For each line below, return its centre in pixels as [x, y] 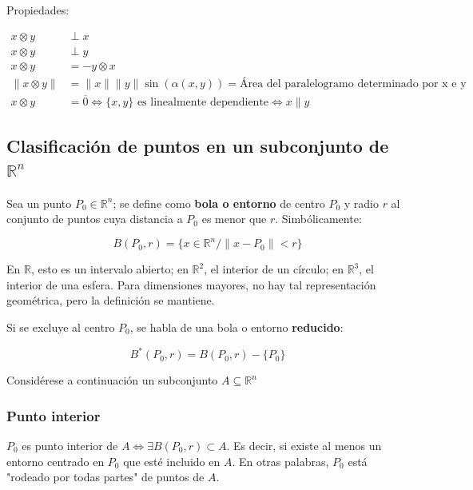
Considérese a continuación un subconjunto [112, 380]
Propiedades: [38, 10]
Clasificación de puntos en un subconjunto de [198, 146]
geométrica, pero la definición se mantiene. [111, 300]
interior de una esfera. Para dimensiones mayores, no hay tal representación [191, 284]
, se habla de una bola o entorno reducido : [236, 327]
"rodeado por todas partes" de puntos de [105, 477]
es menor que [234, 219]
